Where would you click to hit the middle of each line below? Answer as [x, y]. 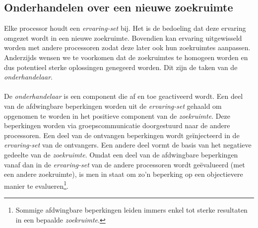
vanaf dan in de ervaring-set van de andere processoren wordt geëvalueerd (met [125, 164]
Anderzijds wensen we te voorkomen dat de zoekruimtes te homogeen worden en [126, 57]
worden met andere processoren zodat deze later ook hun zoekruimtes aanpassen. [127, 47]
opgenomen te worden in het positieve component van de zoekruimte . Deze [117, 115]
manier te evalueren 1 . [36, 185]
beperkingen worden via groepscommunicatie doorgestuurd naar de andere [117, 125]
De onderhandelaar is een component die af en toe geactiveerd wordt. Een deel [124, 96]
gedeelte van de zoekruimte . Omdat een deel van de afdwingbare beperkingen [121, 154]
